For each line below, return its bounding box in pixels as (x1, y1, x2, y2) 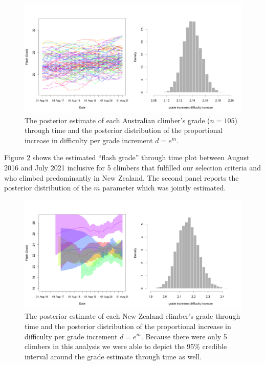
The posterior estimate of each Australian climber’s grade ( (25, 114, 210, 125)
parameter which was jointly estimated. (102, 182, 226, 193)
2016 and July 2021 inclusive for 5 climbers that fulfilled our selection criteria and (4, 162, 261, 172)
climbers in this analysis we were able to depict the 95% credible (25, 341, 227, 352)
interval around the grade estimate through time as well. (25, 351, 202, 361)
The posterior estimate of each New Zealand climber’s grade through (25, 311, 240, 321)
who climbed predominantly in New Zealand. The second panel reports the (4, 172, 239, 183)
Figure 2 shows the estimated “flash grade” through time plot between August (4, 152, 250, 163)
